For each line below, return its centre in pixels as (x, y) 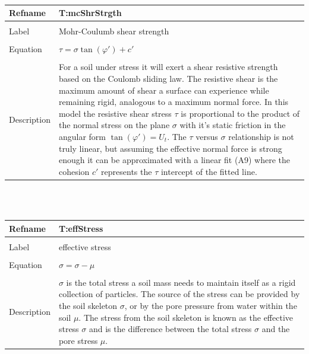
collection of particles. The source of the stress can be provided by (179, 294)
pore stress (78, 340)
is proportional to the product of (240, 113)
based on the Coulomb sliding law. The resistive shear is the (168, 78)
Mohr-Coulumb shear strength (114, 31)
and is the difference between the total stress (170, 329)
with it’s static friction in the (233, 125)
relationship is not (261, 136)
